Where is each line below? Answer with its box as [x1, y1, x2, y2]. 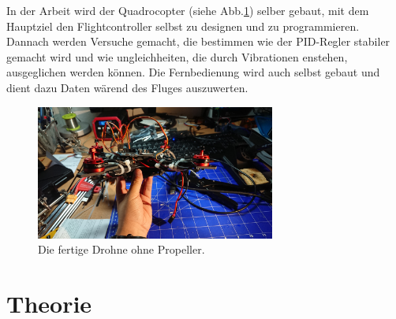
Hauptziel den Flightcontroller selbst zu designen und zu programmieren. [6, 17, 360, 34]
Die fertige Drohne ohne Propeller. [38, 241, 205, 258]
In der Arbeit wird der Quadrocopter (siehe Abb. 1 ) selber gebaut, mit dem [6, 2, 369, 18]
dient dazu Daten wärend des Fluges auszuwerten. [6, 79, 248, 95]
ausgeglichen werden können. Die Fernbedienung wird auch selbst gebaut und [6, 64, 380, 80]
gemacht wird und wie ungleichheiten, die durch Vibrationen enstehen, [6, 48, 348, 65]
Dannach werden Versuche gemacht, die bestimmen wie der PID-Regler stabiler [6, 33, 390, 50]
